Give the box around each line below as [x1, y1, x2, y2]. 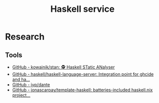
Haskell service [50, 3, 115, 15]
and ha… [12, 76, 30, 82]
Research [5, 31, 45, 42]
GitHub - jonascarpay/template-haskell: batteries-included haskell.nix [12, 87, 153, 93]
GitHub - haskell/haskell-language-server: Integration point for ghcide [12, 71, 154, 77]
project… [12, 92, 31, 98]
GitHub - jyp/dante [12, 82, 50, 87]
